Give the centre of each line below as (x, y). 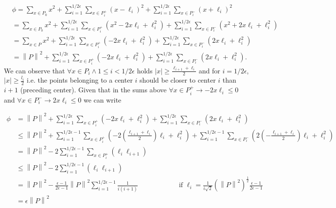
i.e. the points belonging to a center (80, 80)
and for (209, 70)
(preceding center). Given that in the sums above (93, 90)
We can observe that (35, 70)
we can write (102, 99)
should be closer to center (178, 80)
